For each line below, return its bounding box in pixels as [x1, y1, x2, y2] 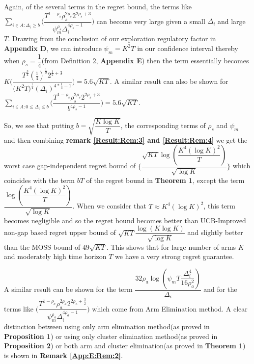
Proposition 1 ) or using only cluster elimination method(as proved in [4, 331, 218, 341]
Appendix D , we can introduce [4, 43, 102, 53]
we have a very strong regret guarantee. [115, 251, 234, 261]
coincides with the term [4, 175, 75, 185]
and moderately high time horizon [4, 251, 107, 261]
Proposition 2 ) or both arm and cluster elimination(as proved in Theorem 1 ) [4, 340, 246, 351]
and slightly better [187, 227, 243, 237]
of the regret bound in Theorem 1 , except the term [86, 175, 245, 185]
